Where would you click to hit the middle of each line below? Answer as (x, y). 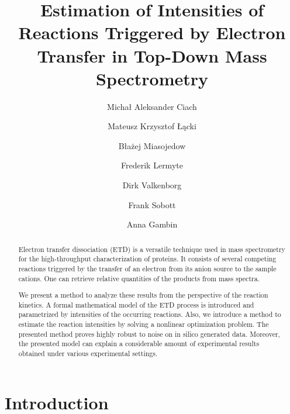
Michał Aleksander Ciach (152, 106)
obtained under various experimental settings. (88, 353)
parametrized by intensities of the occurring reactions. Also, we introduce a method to (150, 314)
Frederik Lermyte (152, 165)
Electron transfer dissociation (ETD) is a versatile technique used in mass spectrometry (152, 249)
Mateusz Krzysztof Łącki (152, 126)
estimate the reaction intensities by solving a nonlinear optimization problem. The (144, 324)
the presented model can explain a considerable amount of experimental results (139, 344)
